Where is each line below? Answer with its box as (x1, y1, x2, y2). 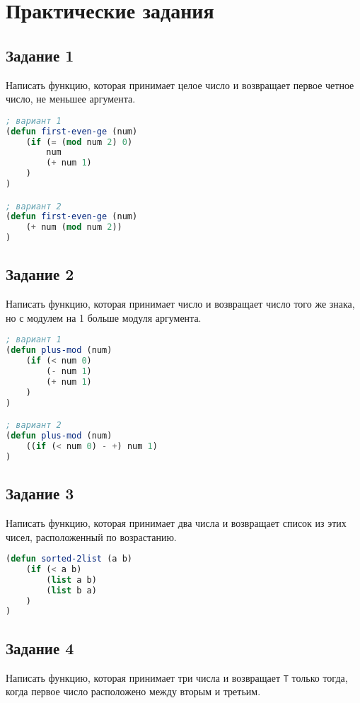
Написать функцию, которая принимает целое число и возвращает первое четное (6, 77, 354, 92)
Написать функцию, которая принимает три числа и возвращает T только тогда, (6, 670, 348, 685)
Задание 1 (6, 44, 74, 66)
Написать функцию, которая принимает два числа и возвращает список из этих (6, 515, 347, 530)
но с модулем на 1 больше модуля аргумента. (6, 310, 202, 325)
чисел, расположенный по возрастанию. (6, 529, 177, 544)
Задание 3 (6, 482, 74, 504)
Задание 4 (6, 637, 74, 658)
